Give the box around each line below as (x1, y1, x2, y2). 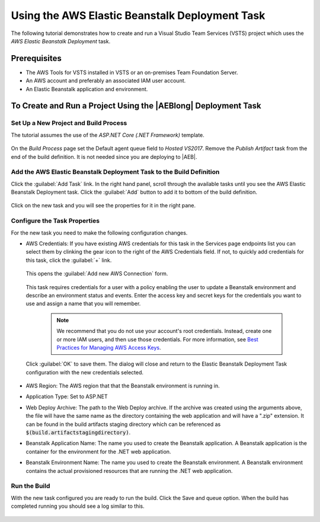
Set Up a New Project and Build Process (11, 119, 127, 127)
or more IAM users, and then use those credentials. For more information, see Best (56, 335, 259, 343)
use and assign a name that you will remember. (25, 300, 141, 308)
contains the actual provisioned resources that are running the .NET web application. (25, 467, 233, 474)
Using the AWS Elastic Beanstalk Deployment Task (11, 9, 265, 22)
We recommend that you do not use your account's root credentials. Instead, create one (56, 328, 272, 335)
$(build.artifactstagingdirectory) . (25, 429, 131, 436)
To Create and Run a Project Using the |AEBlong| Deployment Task (11, 101, 262, 111)
